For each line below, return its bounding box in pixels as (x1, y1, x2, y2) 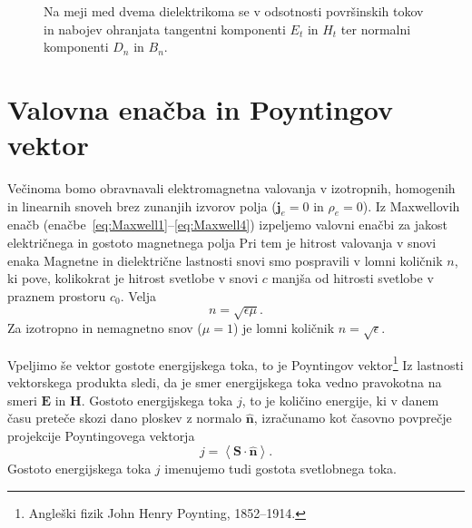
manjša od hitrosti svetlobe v (271, 269, 434, 288)
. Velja (120, 286, 157, 305)
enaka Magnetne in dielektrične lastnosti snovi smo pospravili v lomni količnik (7, 250, 443, 269)
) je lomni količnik (232, 318, 335, 337)
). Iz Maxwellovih (362, 196, 460, 215)
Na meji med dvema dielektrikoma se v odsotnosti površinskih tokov (44, 2, 424, 20)
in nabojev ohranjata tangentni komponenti (44, 19, 286, 38)
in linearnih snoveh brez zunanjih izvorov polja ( (7, 196, 277, 215)
